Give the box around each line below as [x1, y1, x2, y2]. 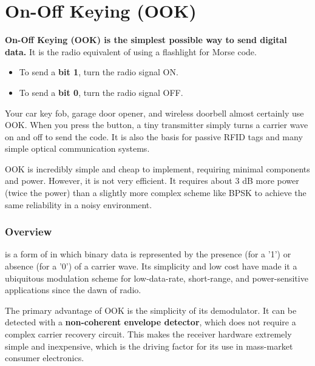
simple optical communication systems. [5, 142, 150, 155]
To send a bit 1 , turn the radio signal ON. [19, 66, 178, 78]
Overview [5, 224, 52, 239]
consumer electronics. [5, 351, 84, 364]
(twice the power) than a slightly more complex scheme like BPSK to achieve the [5, 186, 307, 199]
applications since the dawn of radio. [5, 283, 141, 296]
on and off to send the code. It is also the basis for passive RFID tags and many [5, 130, 303, 143]
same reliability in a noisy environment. [5, 198, 152, 211]
